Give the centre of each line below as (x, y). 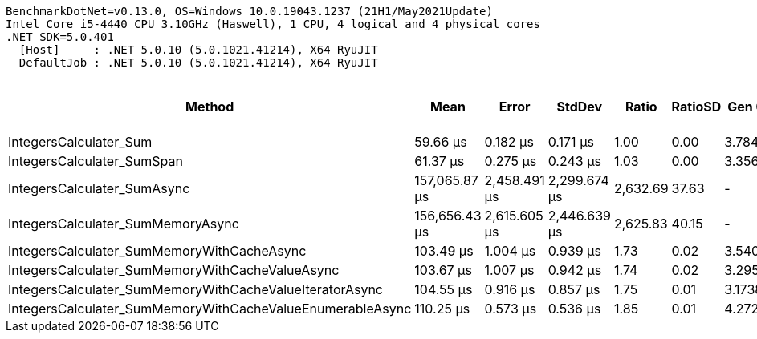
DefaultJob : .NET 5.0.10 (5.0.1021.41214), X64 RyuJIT (198, 63)
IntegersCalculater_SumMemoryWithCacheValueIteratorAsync (195, 289)
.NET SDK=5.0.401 (60, 37)
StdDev (580, 107)
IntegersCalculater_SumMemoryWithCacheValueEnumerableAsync (210, 309)
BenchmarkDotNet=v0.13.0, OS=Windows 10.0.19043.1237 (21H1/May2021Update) (249, 11)
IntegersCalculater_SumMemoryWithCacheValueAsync (174, 270)
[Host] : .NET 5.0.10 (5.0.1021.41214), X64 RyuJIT (198, 50)
